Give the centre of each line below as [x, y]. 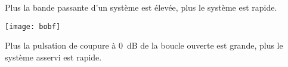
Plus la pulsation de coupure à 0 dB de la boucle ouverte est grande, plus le [144, 45]
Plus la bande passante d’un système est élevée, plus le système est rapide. [141, 7]
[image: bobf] [33, 26]
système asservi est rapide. [53, 57]
